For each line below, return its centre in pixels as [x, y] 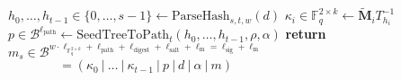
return [306, 34]
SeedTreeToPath [123, 36]
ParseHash [201, 17]
